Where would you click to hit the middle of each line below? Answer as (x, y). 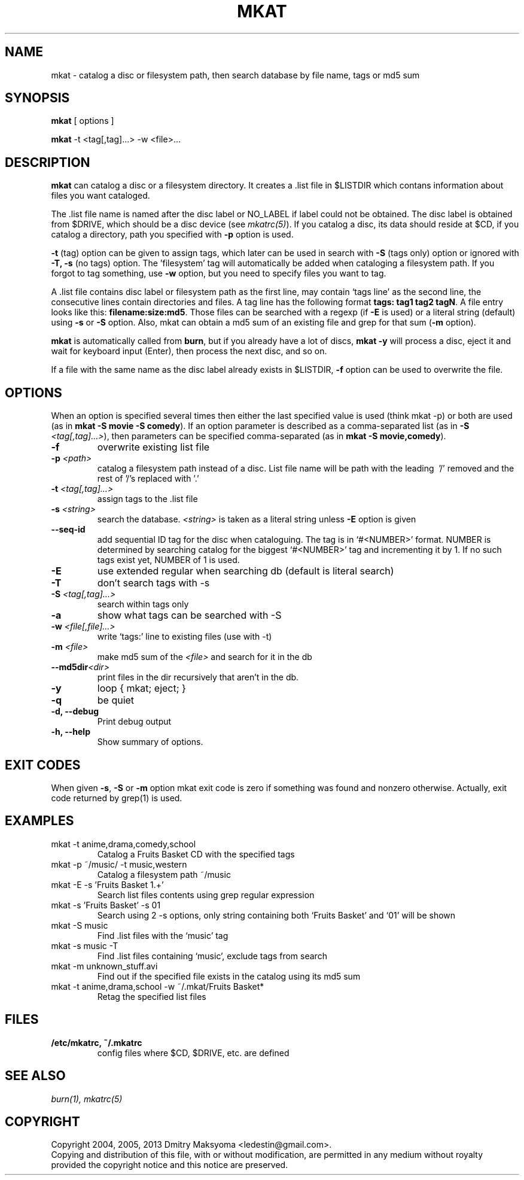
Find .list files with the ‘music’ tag (163, 935)
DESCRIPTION (48, 162)
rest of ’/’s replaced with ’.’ (148, 479)
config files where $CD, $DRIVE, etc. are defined (193, 1053)
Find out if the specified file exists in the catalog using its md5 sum (229, 976)
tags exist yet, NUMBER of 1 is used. (168, 560)
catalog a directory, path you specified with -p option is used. (172, 235)
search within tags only (143, 604)
